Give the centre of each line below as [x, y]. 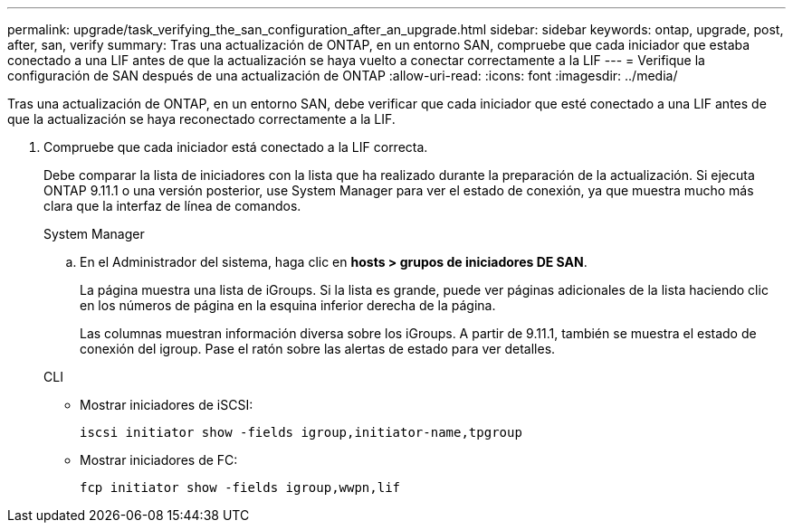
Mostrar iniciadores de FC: [159, 460]
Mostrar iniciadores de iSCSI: [167, 405]
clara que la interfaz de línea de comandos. [172, 206]
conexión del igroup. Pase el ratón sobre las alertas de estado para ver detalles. [318, 349]
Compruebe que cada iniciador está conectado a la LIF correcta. [236, 147]
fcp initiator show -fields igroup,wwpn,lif [240, 487]
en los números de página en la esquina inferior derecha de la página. [288, 305]
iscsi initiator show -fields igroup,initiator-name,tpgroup [301, 432]
